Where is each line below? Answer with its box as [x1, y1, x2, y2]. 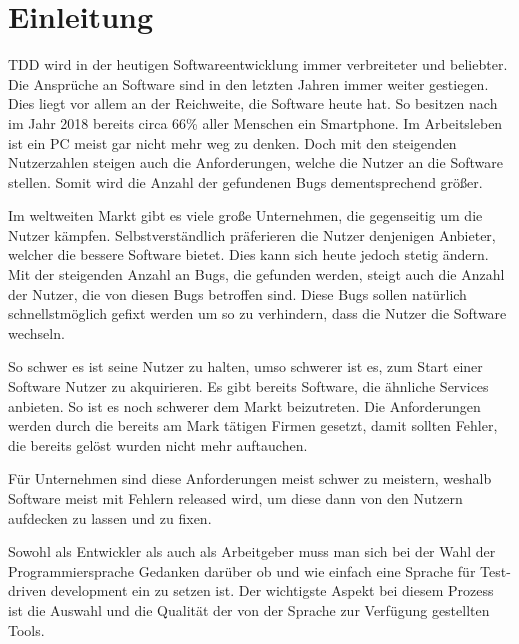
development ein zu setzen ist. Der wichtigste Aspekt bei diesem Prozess [50, 580, 494, 601]
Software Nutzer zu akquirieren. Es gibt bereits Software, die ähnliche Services [8, 376, 489, 397]
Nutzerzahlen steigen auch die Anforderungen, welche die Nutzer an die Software [8, 152, 503, 173]
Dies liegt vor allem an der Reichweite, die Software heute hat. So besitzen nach [8, 93, 498, 114]
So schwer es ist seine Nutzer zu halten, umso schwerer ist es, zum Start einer [8, 356, 483, 377]
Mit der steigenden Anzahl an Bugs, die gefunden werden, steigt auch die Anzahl [8, 264, 505, 285]
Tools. [8, 619, 45, 640]
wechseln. [8, 322, 65, 343]
